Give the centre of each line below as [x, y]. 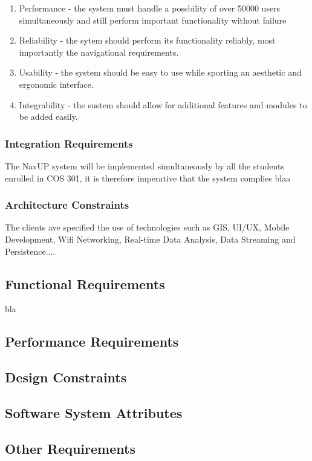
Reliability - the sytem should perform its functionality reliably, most [147, 40]
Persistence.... [30, 251]
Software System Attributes [94, 412]
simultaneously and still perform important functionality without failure [153, 20]
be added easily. [48, 116]
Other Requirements [70, 448]
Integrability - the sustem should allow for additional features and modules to [163, 104]
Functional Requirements [85, 283]
